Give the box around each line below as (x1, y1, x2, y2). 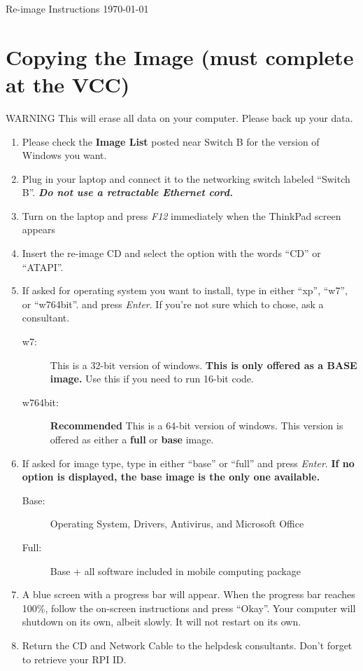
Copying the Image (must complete (6, 42, 354, 71)
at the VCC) (6, 69, 130, 98)
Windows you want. (22, 148, 107, 162)
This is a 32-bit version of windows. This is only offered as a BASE (50, 357, 357, 372)
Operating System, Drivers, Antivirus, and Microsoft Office (50, 516, 304, 531)
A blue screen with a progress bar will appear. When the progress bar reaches (22, 587, 355, 602)
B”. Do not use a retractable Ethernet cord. (22, 185, 233, 200)
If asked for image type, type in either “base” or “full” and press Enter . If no (22, 455, 355, 470)
